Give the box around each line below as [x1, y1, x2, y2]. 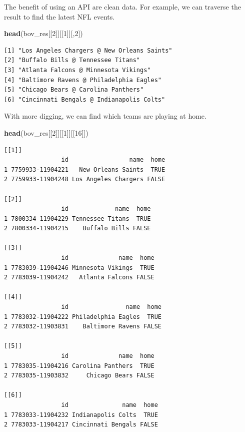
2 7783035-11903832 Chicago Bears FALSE [4, 372, 154, 379]
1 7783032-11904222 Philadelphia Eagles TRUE [4, 313, 161, 320]
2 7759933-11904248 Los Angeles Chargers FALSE [4, 176, 165, 183]
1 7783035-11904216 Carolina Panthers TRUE [4, 362, 154, 369]
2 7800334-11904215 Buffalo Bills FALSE [4, 225, 151, 232]
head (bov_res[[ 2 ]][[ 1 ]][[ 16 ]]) [4, 127, 88, 138]
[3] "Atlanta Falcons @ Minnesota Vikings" [4, 66, 151, 74]
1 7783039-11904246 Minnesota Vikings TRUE [4, 264, 154, 271]
